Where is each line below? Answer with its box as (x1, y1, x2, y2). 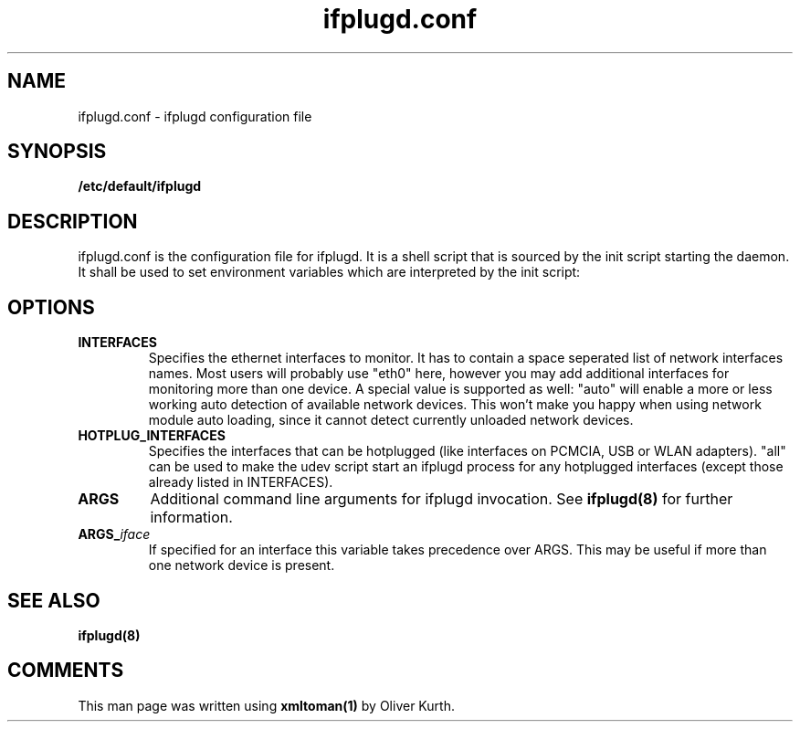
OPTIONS (7, 295, 95, 319)
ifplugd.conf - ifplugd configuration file (78, 108, 312, 124)
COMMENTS (7, 659, 124, 682)
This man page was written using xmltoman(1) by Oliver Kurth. (78, 697, 455, 713)
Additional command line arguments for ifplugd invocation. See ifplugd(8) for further (150, 490, 733, 509)
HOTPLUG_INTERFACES (78, 428, 226, 444)
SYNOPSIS (7, 140, 107, 164)
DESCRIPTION (7, 209, 138, 233)
